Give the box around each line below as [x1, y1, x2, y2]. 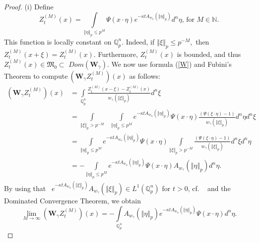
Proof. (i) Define [4, 1, 54, 11]
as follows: [129, 71, 160, 81]
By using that [4, 183, 46, 193]
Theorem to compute [4, 71, 68, 81]
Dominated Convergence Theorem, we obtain [4, 195, 141, 205]
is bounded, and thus [177, 48, 241, 59]
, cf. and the [188, 183, 231, 193]
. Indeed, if [122, 36, 155, 47]
